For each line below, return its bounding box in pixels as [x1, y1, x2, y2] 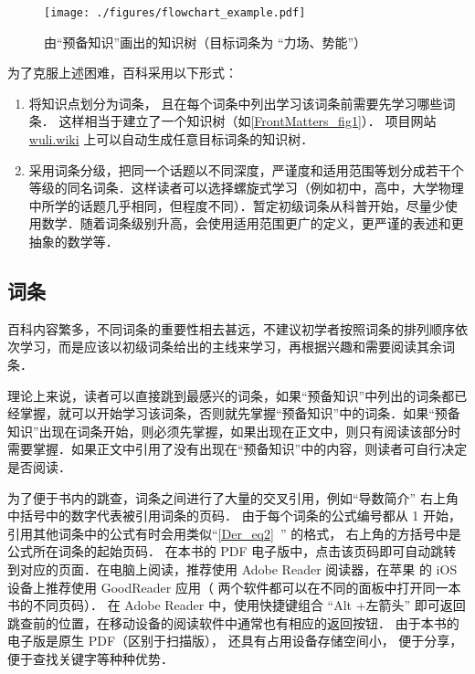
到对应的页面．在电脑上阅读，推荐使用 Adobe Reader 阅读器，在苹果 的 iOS [7, 559, 458, 578]
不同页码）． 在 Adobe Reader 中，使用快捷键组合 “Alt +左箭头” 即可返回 [32, 595, 466, 615]
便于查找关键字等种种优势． [7, 648, 174, 668]
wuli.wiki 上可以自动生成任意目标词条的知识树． [28, 130, 314, 149]
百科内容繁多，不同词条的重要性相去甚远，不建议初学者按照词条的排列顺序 [7, 319, 455, 338]
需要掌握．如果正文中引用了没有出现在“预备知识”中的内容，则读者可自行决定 [7, 439, 468, 458]
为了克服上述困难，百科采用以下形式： [7, 63, 237, 82]
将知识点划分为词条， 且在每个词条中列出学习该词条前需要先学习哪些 [28, 93, 443, 112]
